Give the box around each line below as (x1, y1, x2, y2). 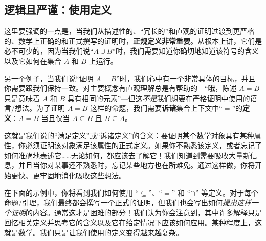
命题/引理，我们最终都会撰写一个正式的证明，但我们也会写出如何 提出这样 (4, 197, 251, 208)
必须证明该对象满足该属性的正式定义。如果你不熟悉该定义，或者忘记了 (25, 140, 262, 151)
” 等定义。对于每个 (195, 187, 258, 198)
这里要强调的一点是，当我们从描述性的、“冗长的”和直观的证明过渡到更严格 (4, 26, 255, 36)
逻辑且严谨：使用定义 (4, 2, 112, 17)
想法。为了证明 (14, 103, 65, 113)
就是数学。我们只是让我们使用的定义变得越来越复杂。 (4, 227, 183, 237)
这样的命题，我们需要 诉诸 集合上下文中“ (90, 103, 223, 113)
